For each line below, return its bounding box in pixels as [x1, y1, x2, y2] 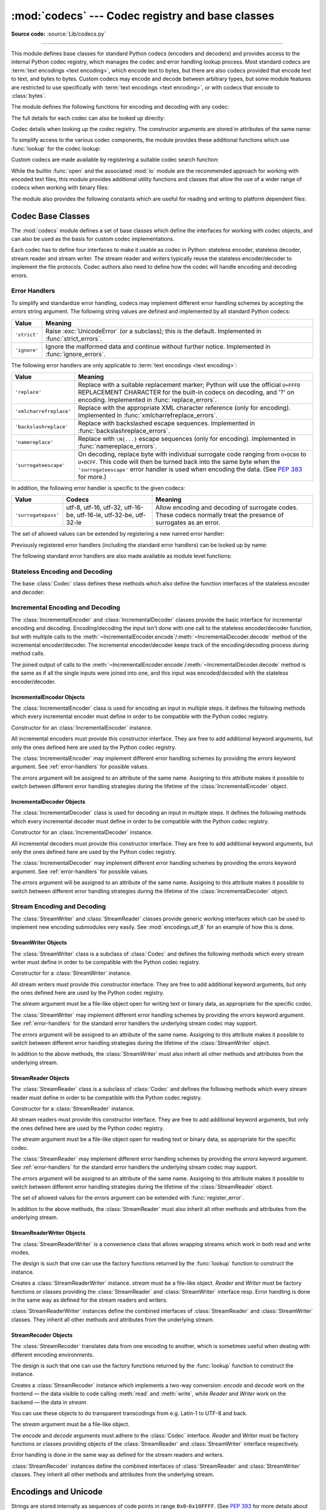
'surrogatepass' [14, 512, 60, 518]
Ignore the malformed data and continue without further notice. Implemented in [45, 342, 271, 350]
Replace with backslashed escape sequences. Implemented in [77, 419, 255, 427]
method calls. [11, 650, 45, 657]
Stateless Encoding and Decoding [11, 567, 113, 576]
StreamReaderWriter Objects [11, 1229, 86, 1236]
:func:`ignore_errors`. [45, 350, 106, 358]
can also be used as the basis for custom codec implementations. [11, 236, 175, 243]
